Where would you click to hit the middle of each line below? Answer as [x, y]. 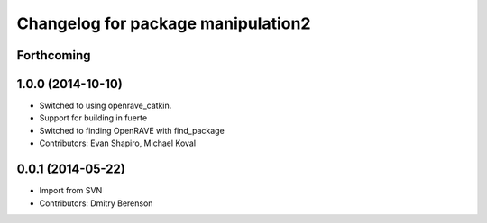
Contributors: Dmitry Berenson [96, 203]
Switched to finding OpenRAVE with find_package [132, 130]
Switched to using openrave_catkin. [106, 106]
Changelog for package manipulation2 [164, 23]
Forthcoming [54, 55]
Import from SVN [71, 191]
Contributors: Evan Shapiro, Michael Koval [118, 143]
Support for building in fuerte [93, 118]
